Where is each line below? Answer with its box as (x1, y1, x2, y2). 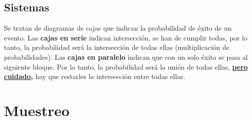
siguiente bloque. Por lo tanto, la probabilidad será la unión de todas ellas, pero (4, 61, 248, 72)
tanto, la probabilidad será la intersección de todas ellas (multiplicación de (4, 42, 230, 52)
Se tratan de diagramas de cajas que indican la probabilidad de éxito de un (4, 23, 232, 33)
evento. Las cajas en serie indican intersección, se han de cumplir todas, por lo (4, 32, 248, 42)
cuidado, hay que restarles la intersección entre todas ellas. (4, 71, 185, 81)
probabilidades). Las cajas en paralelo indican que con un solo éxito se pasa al (4, 51, 248, 62)
